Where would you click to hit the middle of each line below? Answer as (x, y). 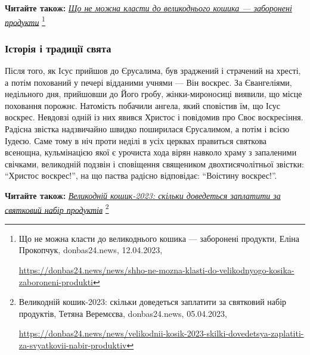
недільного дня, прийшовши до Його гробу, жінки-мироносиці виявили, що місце (154, 94)
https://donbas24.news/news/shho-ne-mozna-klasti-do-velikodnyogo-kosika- (156, 270)
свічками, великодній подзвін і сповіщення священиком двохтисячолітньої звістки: (154, 164)
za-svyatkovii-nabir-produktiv (73, 345)
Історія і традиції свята (58, 48)
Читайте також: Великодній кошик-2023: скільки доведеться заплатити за (143, 195)
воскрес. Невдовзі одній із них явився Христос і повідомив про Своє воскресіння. (154, 117)
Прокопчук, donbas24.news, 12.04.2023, (91, 250)
